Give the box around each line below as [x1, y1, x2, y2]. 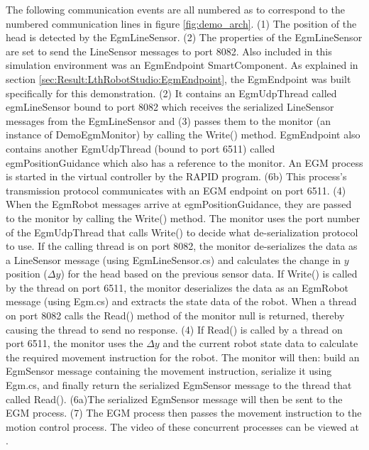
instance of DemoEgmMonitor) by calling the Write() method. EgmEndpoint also [6, 127, 360, 142]
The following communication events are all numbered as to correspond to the [6, 2, 345, 16]
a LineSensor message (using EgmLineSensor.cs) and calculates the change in [6, 252, 341, 267]
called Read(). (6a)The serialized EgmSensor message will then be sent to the [6, 391, 343, 406]
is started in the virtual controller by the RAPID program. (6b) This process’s [6, 169, 347, 184]
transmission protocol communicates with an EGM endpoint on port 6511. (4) [6, 182, 346, 197]
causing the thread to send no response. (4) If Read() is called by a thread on [6, 322, 343, 336]
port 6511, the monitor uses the [6, 336, 143, 351]
